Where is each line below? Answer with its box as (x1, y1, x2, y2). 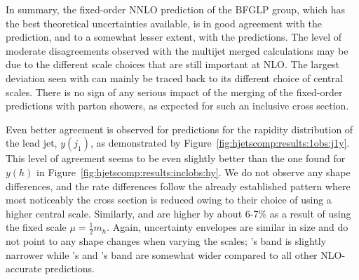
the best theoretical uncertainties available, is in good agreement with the (6, 15, 323, 30)
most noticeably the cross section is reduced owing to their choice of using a (6, 192, 332, 207)
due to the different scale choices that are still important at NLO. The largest (6, 57, 339, 72)
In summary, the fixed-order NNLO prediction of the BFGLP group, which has (6, 2, 346, 16)
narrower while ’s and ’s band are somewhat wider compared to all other (6, 247, 318, 262)
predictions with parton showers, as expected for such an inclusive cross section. (6, 98, 349, 113)
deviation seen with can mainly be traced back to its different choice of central (6, 70, 343, 85)
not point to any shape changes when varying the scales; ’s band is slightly (6, 234, 327, 248)
